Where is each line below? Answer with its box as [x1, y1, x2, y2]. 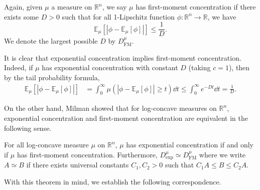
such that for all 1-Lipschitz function [62, 11, 175, 22]
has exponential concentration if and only [126, 139, 253, 150]
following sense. [4, 122, 52, 133]
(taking [188, 62, 211, 73]
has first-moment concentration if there [136, 2, 256, 12]
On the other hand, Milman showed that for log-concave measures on [4, 103, 217, 113]
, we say [102, 2, 127, 12]
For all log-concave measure [4, 139, 89, 150]
